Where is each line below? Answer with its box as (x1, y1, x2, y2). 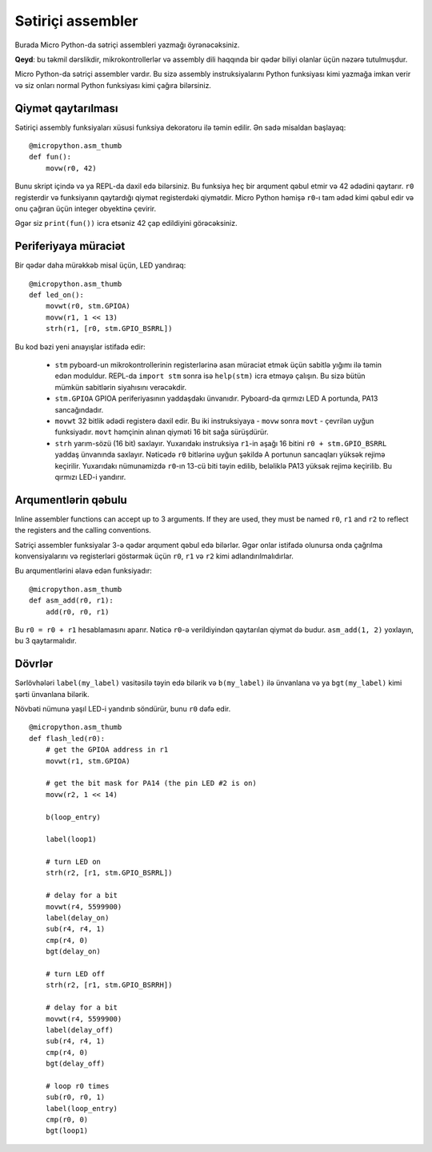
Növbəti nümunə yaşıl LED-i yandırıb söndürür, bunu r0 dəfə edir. (14, 704, 231, 714)
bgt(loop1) (45, 1126, 89, 1135)
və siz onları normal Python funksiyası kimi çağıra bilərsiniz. (14, 80, 212, 90)
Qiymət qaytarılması (14, 101, 118, 115)
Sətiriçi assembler (14, 12, 138, 30)
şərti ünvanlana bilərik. (14, 689, 90, 699)
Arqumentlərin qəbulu (14, 493, 127, 506)
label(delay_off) (45, 1025, 114, 1034)
